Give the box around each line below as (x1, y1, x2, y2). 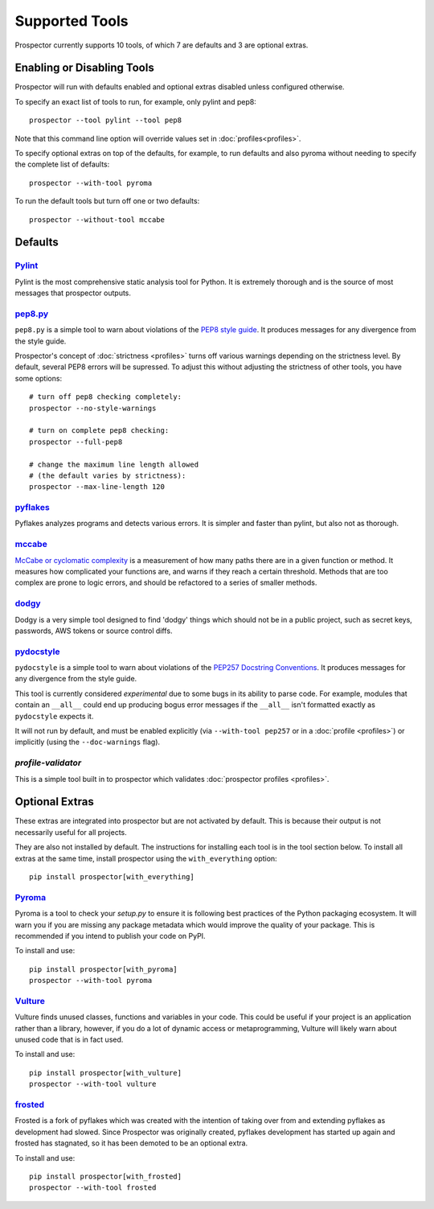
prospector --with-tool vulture (29, 1079, 157, 1089)
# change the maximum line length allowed (29, 459, 199, 469)
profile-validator (14, 757, 82, 768)
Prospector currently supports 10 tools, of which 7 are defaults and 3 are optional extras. (14, 40, 309, 50)
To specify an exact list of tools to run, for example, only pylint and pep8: (14, 97, 256, 106)
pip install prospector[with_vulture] (29, 1068, 182, 1077)
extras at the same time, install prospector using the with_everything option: (14, 853, 277, 863)
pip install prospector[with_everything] (29, 873, 194, 882)
